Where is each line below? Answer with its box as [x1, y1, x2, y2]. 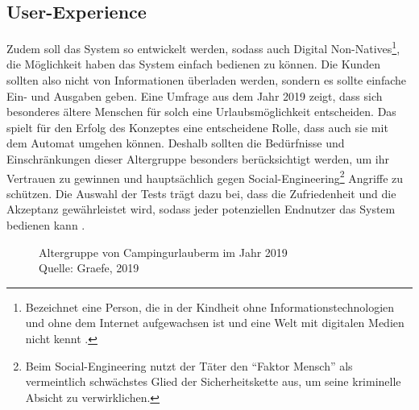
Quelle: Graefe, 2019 [39, 259, 139, 276]
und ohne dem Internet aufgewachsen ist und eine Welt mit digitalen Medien [25, 314, 404, 331]
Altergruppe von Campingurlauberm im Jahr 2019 [39, 243, 288, 260]
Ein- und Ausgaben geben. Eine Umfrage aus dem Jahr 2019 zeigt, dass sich [6, 87, 383, 104]
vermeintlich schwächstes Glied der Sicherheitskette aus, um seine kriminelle [25, 373, 401, 390]
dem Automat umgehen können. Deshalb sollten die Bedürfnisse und [6, 135, 345, 151]
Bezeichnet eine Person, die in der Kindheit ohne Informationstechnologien [25, 298, 395, 315]
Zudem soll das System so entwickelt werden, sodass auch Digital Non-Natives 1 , [6, 38, 400, 56]
